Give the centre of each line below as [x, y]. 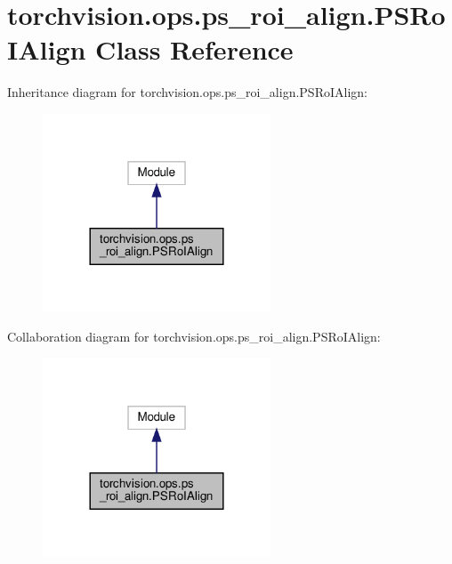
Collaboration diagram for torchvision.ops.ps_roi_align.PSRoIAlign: [194, 337]
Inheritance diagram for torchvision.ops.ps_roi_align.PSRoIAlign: [187, 92]
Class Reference [194, 49]
